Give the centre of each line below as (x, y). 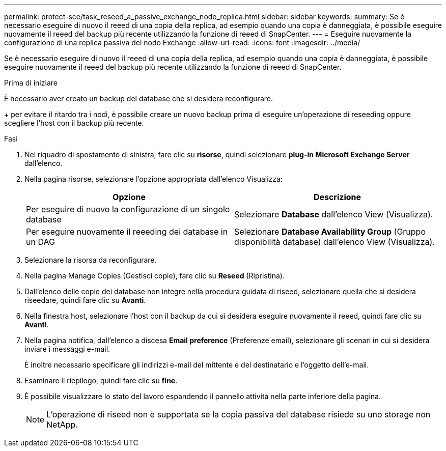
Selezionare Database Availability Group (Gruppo (330, 232)
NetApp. (62, 425)
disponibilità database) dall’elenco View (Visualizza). (334, 242)
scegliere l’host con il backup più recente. (74, 123)
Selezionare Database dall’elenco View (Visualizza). (334, 214)
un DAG (40, 242)
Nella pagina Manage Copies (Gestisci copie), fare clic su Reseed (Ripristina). (155, 276)
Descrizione (337, 197)
